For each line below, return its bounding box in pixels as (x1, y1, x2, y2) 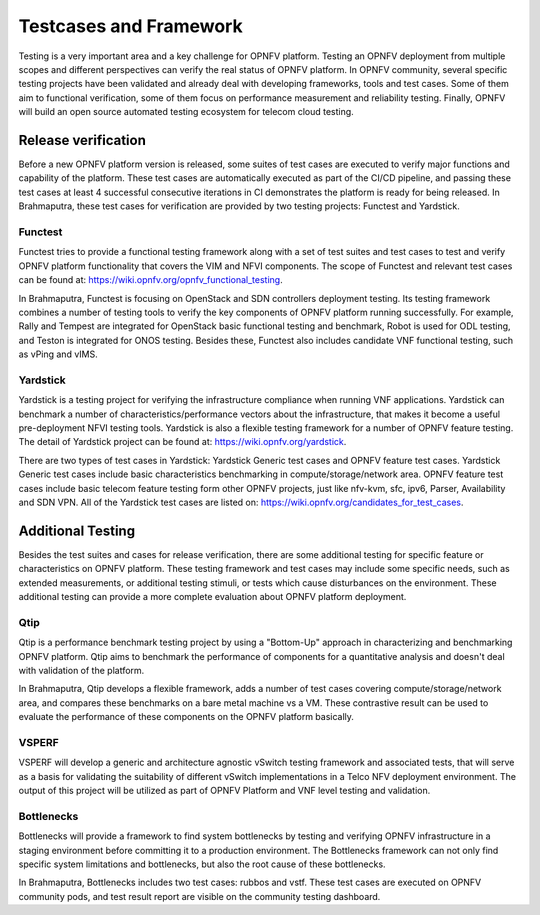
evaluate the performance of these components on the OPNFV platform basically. (18, 711, 355, 723)
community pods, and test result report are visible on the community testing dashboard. (18, 890, 381, 902)
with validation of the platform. (18, 664, 145, 676)
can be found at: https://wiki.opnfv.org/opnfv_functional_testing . (18, 274, 284, 286)
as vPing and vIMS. (18, 348, 99, 360)
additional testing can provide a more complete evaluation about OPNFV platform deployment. (18, 591, 407, 603)
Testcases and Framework (18, 15, 244, 37)
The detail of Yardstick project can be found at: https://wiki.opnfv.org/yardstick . (18, 436, 347, 448)
